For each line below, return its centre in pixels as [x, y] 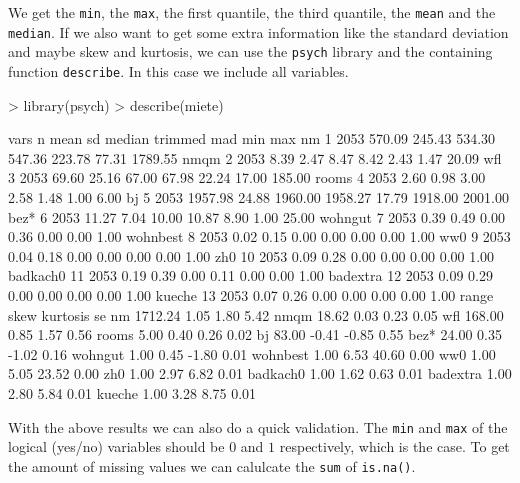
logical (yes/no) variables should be [116, 446]
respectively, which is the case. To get [394, 446]
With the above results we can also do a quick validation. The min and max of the [258, 426]
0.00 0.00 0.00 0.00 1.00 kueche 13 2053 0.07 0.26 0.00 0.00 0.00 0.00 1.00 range [251, 294]
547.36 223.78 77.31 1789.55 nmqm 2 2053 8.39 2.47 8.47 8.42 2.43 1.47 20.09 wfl [255, 157]
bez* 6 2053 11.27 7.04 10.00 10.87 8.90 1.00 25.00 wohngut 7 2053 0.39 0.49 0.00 [256, 216]
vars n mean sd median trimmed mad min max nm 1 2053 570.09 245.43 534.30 [252, 138]
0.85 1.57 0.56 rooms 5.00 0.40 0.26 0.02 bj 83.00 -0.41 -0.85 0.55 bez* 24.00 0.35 [255, 334]
